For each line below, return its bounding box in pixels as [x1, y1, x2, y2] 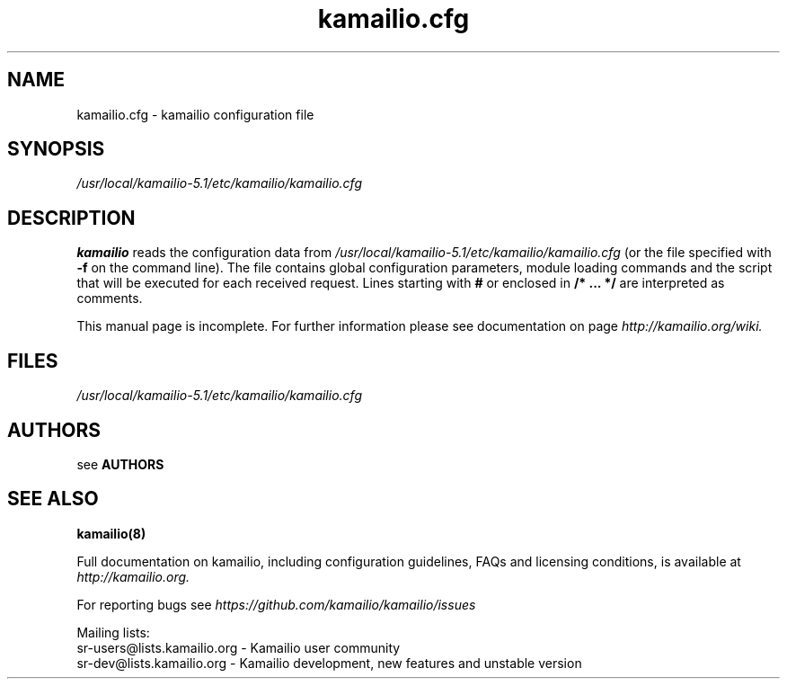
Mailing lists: [76, 624, 150, 640]
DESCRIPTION [7, 206, 136, 229]
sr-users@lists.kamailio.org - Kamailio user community [76, 639, 401, 655]
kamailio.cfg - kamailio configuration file [76, 106, 314, 122]
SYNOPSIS [7, 138, 105, 161]
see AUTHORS [76, 456, 164, 472]
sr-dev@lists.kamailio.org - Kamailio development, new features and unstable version [76, 655, 582, 671]
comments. [76, 290, 143, 307]
